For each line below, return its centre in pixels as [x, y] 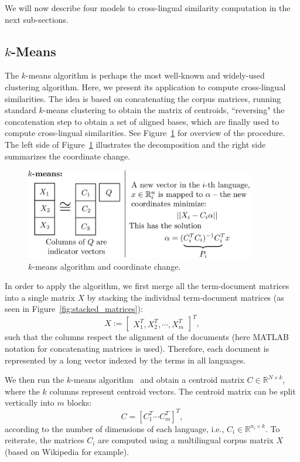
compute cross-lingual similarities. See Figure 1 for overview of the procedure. [145, 133]
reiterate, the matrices [45, 440]
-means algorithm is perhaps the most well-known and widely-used [145, 75]
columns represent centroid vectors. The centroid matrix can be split [173, 391]
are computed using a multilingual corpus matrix [186, 440]
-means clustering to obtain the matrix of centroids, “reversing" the [164, 110]
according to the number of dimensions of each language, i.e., [115, 428]
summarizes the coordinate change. [68, 156]
